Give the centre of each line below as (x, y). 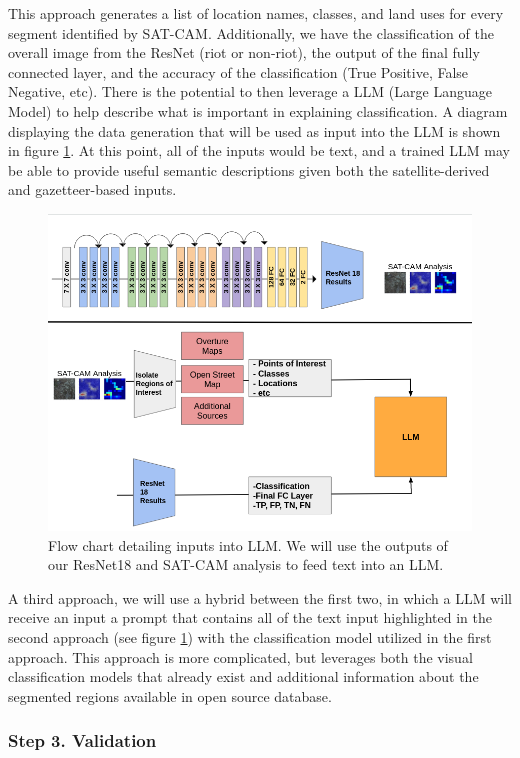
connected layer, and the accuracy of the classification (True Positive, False (238, 71)
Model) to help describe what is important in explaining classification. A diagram (258, 110)
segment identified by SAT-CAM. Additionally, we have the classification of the (251, 32)
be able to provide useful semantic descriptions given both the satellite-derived (249, 169)
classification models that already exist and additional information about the (243, 676)
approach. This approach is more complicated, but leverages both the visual (240, 656)
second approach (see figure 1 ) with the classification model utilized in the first (250, 637)
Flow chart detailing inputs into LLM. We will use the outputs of (248, 544)
